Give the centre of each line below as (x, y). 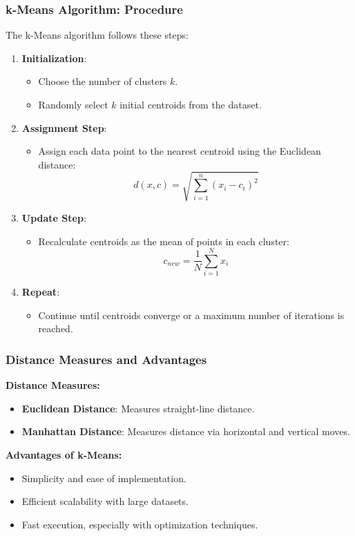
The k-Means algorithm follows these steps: (97, 35)
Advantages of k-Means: (64, 455)
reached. (56, 328)
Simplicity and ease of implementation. (104, 478)
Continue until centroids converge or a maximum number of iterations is (191, 315)
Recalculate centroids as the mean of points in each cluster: (164, 241)
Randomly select (73, 104)
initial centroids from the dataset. (191, 104)
